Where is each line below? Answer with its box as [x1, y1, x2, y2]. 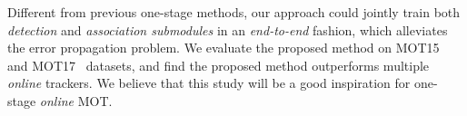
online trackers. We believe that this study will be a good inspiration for [7, 73, 411, 92]
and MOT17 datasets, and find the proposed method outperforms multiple [7, 55, 430, 74]
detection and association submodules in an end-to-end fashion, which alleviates [7, 20, 448, 39]
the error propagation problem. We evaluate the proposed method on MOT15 [7, 38, 440, 57]
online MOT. [39, 91, 113, 110]
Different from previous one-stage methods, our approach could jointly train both [7, 3, 461, 21]
